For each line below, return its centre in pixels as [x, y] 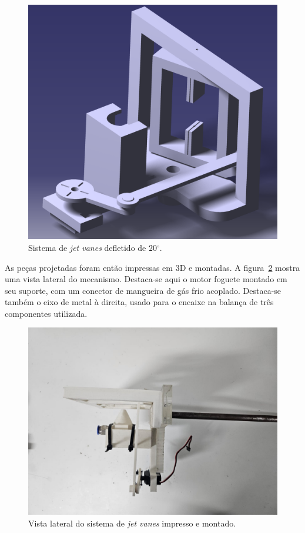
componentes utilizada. [46, 313]
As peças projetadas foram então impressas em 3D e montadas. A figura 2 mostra [152, 267]
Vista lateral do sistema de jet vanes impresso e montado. [132, 523]
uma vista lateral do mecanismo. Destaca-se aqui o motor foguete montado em [146, 279]
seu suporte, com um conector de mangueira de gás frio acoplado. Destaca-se [143, 290]
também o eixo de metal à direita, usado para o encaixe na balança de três [139, 302]
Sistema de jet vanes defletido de [87, 247]
